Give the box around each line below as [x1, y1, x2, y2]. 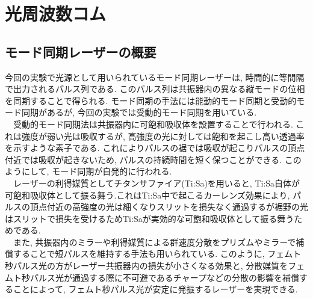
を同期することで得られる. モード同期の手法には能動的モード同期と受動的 [5, 94, 297, 106]
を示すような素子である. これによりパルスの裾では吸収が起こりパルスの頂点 [5, 141, 305, 154]
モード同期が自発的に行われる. [52, 165, 172, 177]
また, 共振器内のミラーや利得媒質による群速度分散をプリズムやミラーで [13, 235, 296, 248]
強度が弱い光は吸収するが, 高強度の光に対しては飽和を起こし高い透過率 [21, 129, 305, 142]
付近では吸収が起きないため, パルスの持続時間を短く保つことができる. [5, 153, 282, 165]
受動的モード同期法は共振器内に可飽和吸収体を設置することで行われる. [13, 117, 293, 130]
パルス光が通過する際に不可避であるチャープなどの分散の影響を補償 [29, 271, 299, 283]
